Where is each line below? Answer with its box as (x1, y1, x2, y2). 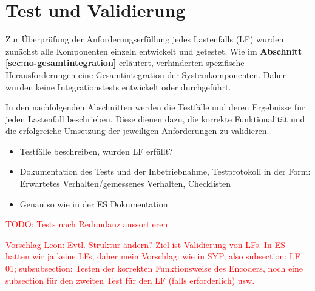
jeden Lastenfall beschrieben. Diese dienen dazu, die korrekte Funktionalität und (5, 112, 305, 125)
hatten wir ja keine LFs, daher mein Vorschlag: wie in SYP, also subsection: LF (5, 250, 300, 263)
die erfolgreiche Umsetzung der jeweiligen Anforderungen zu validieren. (5, 124, 269, 137)
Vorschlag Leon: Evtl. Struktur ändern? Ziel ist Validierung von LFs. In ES (5, 238, 285, 250)
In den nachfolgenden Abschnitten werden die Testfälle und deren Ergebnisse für (5, 101, 305, 113)
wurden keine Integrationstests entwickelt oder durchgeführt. (5, 80, 231, 93)
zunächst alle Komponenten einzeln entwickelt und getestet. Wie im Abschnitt (5, 44, 302, 57)
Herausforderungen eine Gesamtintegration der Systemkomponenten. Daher (5, 68, 286, 81)
